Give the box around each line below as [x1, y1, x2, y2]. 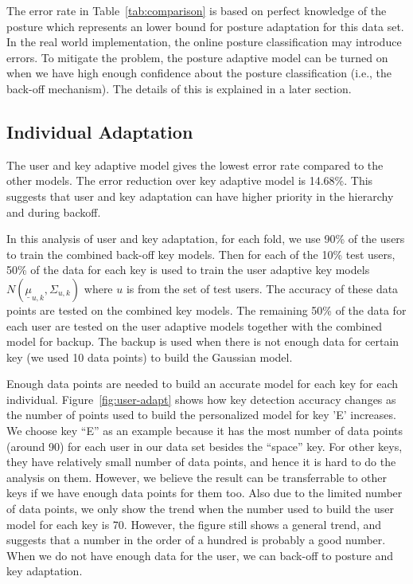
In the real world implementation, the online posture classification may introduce [6, 33, 402, 50]
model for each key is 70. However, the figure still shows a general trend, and [6, 515, 382, 532]
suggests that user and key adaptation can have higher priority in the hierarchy [6, 187, 394, 204]
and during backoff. [6, 203, 101, 220]
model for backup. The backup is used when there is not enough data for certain [6, 333, 399, 350]
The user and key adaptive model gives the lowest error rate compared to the [6, 156, 384, 173]
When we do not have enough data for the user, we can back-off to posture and [6, 547, 393, 563]
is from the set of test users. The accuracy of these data [126, 280, 399, 296]
